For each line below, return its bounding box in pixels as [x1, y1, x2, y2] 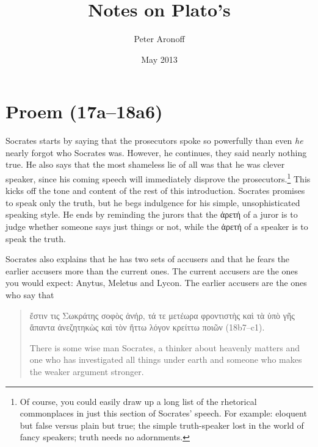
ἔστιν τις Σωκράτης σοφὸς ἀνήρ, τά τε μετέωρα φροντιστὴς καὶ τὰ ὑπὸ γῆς [29, 309, 295, 321]
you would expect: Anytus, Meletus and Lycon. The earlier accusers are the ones [5, 276, 307, 289]
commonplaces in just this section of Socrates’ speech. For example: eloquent [20, 407, 307, 420]
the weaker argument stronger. [29, 365, 144, 377]
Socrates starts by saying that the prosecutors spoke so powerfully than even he [5, 134, 303, 147]
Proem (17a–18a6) [5, 99, 163, 124]
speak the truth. [5, 232, 66, 245]
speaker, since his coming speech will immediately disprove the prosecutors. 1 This [5, 171, 311, 185]
